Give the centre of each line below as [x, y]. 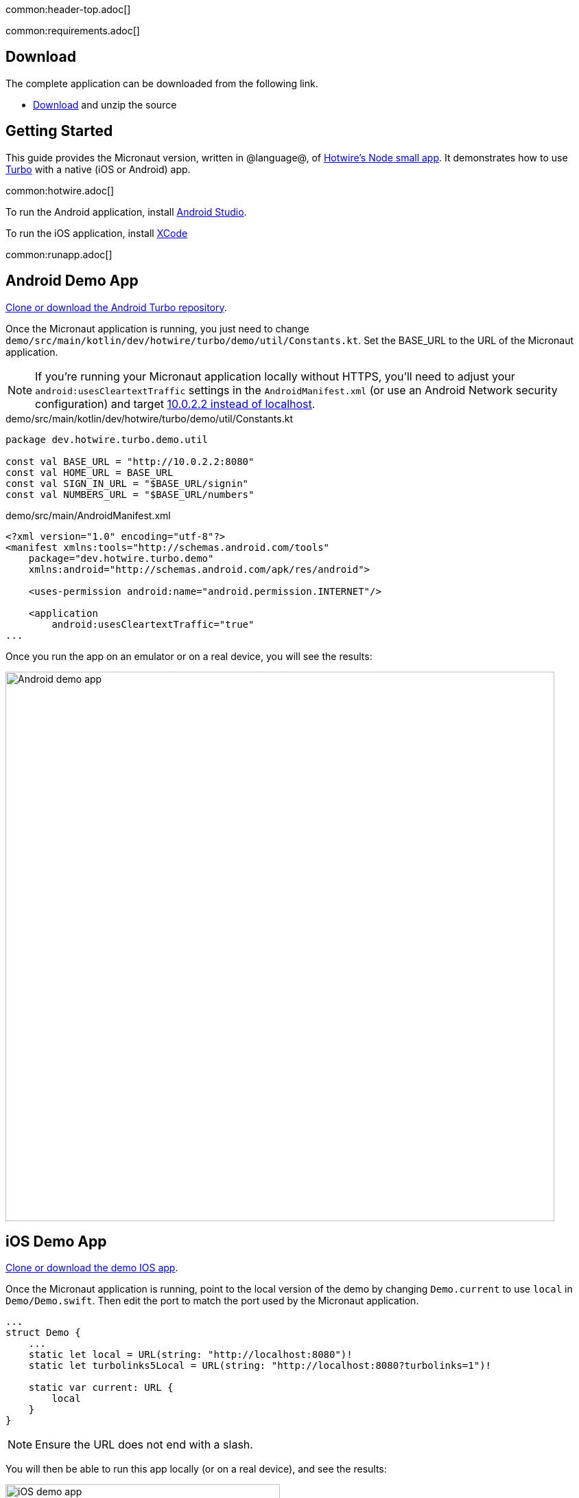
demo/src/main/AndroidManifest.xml [88, 515]
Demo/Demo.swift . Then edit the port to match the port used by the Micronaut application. [212, 1301]
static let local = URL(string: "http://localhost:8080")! [190, 1355]
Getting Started [59, 131]
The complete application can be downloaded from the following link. [162, 83]
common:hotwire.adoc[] [60, 190]
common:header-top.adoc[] [68, 9]
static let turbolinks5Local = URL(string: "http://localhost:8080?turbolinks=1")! [260, 1366]
